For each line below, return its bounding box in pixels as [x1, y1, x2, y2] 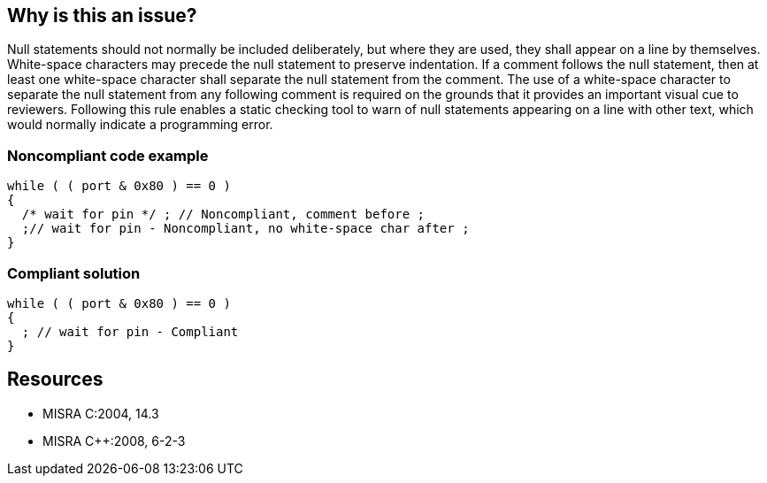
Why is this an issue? [7, 4, 197, 27]
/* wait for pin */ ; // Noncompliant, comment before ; [21, 207, 426, 222]
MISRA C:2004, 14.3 [42, 405, 159, 421]
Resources [7, 368, 104, 391]
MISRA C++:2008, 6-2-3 [42, 433, 186, 448]
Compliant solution [7, 264, 141, 282]
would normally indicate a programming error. [7, 117, 273, 133]
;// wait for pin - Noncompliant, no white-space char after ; [21, 221, 470, 236]
